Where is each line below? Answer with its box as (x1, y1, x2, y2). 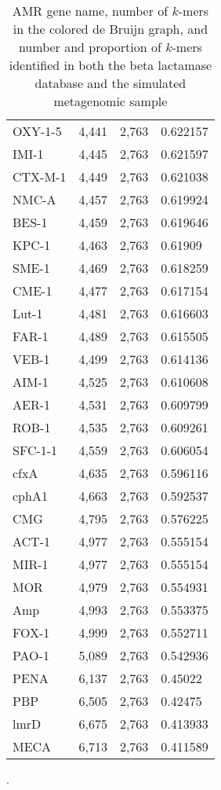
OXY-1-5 (13, 122, 62, 140)
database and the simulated (34, 74, 187, 92)
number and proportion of (18, 38, 161, 56)
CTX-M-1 (13, 167, 67, 186)
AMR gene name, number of (12, 2, 168, 20)
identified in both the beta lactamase (9, 56, 212, 74)
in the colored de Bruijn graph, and (13, 20, 208, 38)
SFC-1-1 (13, 441, 58, 459)
